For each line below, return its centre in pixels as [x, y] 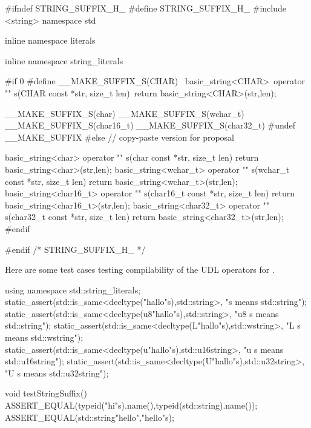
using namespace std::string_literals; [73, 289]
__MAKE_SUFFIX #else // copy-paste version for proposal [120, 137]
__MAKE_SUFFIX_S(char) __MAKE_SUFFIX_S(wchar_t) [125, 113]
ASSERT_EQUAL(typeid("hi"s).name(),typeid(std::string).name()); [131, 405]
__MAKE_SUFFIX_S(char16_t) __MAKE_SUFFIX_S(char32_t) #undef [150, 125]
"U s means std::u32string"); [57, 373]
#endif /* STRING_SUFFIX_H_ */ [75, 249]
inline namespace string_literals [64, 60]
